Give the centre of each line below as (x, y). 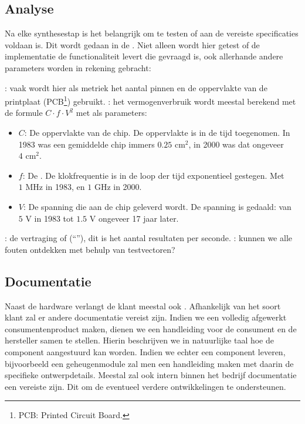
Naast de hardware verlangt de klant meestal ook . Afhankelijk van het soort (143, 306)
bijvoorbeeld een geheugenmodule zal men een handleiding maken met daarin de (149, 363)
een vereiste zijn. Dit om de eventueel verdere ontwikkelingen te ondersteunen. (145, 386)
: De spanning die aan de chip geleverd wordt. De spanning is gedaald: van (157, 206)
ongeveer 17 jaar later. (138, 218)
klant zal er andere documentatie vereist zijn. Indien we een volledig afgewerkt (146, 317)
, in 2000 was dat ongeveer (236, 144)
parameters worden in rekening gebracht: (78, 67)
